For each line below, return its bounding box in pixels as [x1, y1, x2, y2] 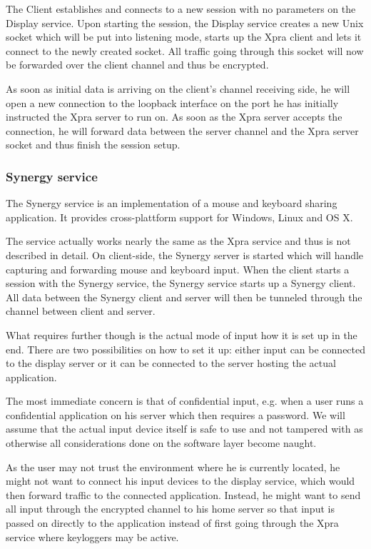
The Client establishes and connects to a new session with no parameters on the [6, 1, 356, 16]
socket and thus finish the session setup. [6, 137, 181, 152]
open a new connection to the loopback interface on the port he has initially [6, 95, 339, 110]
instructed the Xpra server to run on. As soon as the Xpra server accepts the [6, 109, 342, 124]
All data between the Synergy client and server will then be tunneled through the [6, 289, 362, 304]
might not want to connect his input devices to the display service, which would [6, 473, 355, 488]
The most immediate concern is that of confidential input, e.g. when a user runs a [6, 393, 364, 408]
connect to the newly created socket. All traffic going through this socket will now [6, 43, 364, 58]
